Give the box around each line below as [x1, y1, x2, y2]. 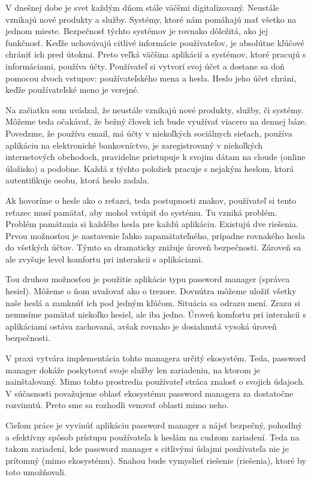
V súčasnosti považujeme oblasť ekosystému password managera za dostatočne [5, 387, 294, 399]
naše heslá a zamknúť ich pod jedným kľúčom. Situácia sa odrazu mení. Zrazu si [5, 296, 300, 309]
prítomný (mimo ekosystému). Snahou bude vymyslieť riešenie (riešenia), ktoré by [5, 454, 306, 466]
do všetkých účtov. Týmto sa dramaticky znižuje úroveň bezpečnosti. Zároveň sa [5, 241, 301, 253]
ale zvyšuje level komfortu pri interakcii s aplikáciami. [5, 252, 204, 265]
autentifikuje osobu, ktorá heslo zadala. [5, 174, 149, 186]
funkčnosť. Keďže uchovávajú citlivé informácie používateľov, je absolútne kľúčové [5, 36, 304, 49]
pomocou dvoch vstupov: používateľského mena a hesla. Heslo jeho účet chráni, [5, 71, 297, 84]
